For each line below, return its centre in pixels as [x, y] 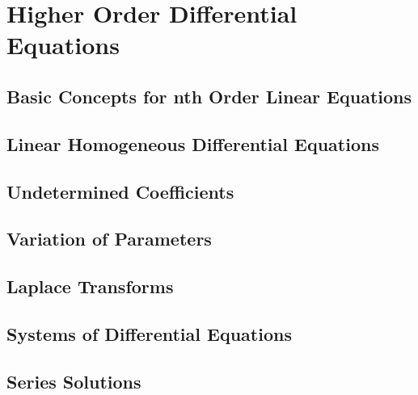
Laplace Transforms [90, 286]
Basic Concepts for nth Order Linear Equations [209, 96]
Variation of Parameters [109, 239]
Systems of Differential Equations [149, 333]
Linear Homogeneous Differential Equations [193, 143]
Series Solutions [74, 381]
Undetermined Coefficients [120, 191]
